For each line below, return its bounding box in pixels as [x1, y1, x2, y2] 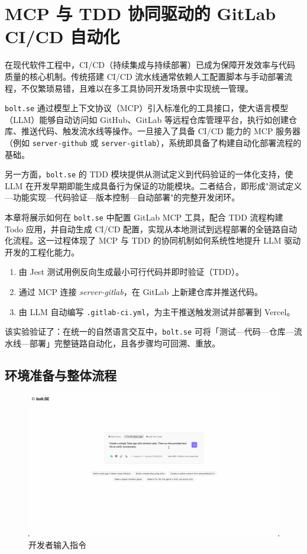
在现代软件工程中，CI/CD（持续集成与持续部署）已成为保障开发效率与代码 [5, 59, 295, 71]
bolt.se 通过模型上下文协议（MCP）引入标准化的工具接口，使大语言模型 [5, 102, 289, 114]
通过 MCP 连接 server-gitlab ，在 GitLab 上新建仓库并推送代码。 [18, 286, 263, 298]
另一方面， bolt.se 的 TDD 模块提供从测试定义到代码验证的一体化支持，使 [5, 168, 293, 180]
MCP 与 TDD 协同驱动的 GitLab [5, 1, 276, 25]
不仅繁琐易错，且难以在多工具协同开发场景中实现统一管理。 [21, 82, 253, 94]
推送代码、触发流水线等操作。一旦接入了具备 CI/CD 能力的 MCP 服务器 [21, 125, 301, 137]
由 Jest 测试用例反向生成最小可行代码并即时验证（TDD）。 [18, 265, 244, 278]
